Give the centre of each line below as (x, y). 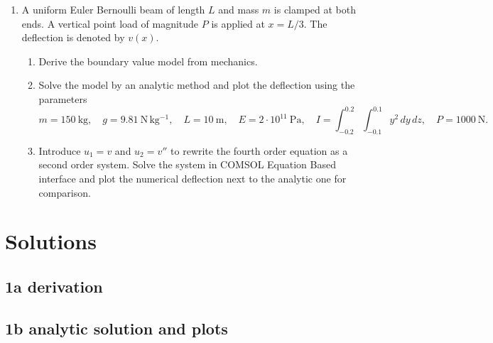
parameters (63, 98)
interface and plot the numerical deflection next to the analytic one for (193, 179)
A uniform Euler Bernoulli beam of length (113, 9)
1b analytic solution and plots (117, 328)
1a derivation (54, 286)
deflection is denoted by (73, 37)
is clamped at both (315, 9)
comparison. (65, 192)
